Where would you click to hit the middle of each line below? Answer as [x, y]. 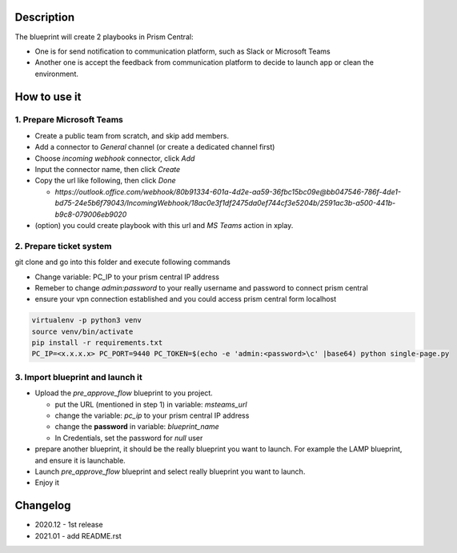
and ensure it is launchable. [80, 460]
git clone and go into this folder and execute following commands [123, 262]
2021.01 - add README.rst [78, 535]
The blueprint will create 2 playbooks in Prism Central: [104, 37]
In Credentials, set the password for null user [129, 438]
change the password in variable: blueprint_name [137, 427]
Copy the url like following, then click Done [105, 181]
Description [45, 17]
